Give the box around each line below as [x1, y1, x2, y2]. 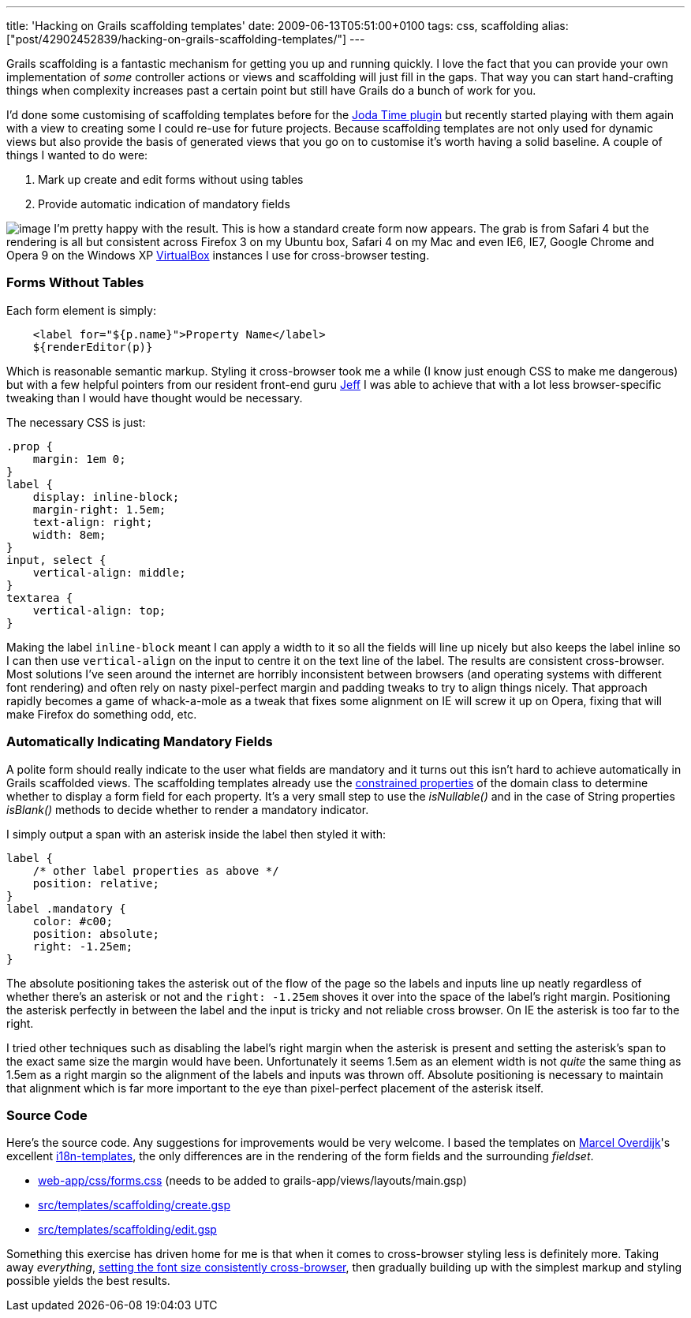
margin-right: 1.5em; [32, 502, 166, 516]
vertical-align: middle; [32, 566, 186, 579]
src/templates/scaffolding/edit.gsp [38, 1223, 217, 1237]
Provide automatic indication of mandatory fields [38, 197, 290, 211]
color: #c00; [32, 914, 113, 928]
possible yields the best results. [6, 1274, 170, 1288]
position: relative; [32, 876, 159, 890]
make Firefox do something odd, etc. [6, 707, 197, 721]
